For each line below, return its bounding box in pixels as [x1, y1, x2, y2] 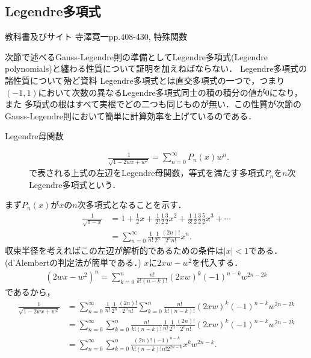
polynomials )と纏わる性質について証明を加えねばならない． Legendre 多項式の [5, 62, 307, 75]
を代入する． [192, 256, 243, 268]
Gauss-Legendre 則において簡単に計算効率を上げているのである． [5, 109, 257, 122]
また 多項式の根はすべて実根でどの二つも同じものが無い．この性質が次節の [5, 98, 302, 110]
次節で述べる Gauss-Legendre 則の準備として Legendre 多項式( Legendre [5, 50, 268, 63]
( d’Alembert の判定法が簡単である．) [5, 256, 141, 268]
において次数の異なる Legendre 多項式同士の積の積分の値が [38, 86, 265, 98]
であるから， [5, 286, 55, 298]
